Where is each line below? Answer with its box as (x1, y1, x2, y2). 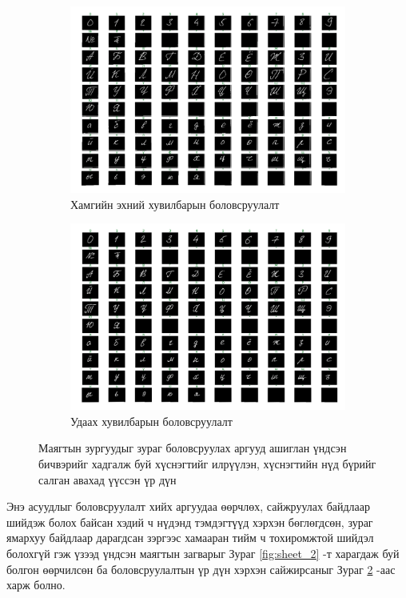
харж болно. (6, 576, 66, 593)
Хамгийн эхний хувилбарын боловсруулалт (70, 195, 280, 212)
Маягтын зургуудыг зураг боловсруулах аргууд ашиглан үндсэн (38, 439, 347, 456)
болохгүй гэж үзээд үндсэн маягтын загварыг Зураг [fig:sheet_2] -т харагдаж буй (6, 545, 400, 562)
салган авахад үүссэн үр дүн (38, 471, 177, 488)
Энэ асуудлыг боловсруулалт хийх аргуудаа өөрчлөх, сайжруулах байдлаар (6, 498, 371, 515)
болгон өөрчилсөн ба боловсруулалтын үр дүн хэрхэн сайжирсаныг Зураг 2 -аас (6, 560, 396, 577)
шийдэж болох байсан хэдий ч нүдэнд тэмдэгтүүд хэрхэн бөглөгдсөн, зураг (6, 513, 373, 530)
